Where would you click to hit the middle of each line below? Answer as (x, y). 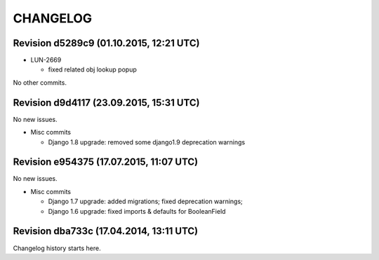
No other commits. (40, 82)
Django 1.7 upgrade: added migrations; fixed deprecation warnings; (146, 201)
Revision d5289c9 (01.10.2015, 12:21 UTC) (106, 43)
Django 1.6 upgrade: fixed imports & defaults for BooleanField (137, 211)
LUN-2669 (46, 60)
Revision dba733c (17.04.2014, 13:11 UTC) (106, 231)
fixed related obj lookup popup (92, 69)
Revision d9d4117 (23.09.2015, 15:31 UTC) (106, 103)
